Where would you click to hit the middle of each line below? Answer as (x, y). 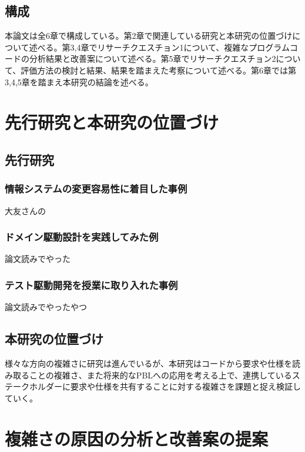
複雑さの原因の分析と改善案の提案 (137, 438)
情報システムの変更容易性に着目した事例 (96, 189)
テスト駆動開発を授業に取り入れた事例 (91, 285)
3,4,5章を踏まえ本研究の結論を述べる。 (79, 82)
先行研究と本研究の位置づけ (112, 122)
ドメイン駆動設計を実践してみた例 (82, 237)
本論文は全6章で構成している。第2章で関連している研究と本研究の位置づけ (149, 36)
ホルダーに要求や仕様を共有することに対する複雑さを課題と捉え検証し (165, 386)
